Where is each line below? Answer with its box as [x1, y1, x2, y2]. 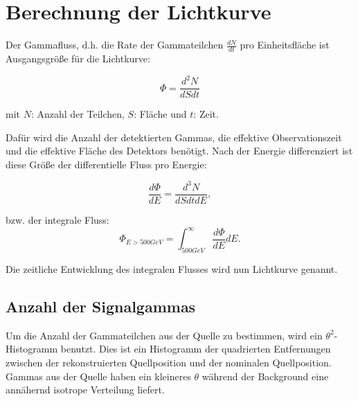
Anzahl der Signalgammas [6, 295, 196, 317]
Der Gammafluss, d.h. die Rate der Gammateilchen [6, 37, 224, 52]
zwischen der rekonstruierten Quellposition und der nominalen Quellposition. [6, 355, 332, 369]
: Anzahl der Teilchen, [30, 107, 125, 121]
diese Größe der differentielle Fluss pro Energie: [6, 157, 207, 171]
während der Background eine [202, 368, 329, 383]
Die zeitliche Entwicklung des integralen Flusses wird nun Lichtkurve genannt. [6, 261, 338, 276]
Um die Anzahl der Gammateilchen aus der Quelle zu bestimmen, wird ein [6, 328, 323, 342]
